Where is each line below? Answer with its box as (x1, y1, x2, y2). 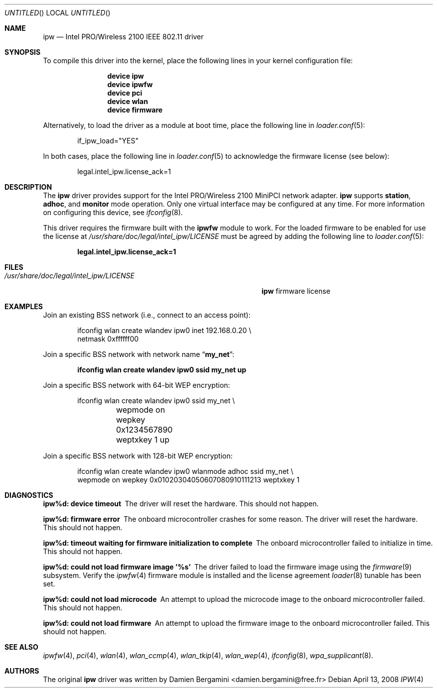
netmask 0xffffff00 (77, 335, 139, 343)
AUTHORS (4, 667, 39, 675)
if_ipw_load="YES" (77, 136, 139, 145)
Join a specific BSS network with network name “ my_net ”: (43, 350, 235, 358)
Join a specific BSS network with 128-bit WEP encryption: (43, 452, 233, 460)
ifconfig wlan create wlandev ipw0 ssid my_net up (77, 365, 247, 374)
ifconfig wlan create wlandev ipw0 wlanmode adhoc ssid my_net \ (77, 467, 293, 475)
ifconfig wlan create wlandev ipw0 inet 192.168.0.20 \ (77, 326, 252, 335)
